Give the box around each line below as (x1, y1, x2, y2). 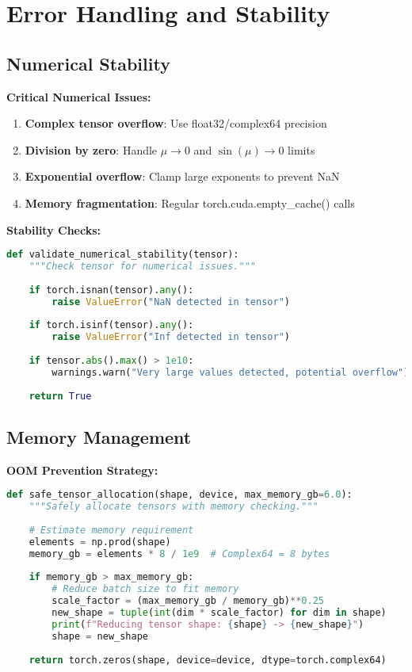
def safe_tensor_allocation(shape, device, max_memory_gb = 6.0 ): (6, 489, 353, 501)
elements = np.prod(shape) (29, 536, 171, 548)
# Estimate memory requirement (29, 524, 194, 536)
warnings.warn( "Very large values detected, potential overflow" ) (51, 366, 410, 378)
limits (288, 141, 315, 158)
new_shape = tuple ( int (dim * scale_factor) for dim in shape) (51, 607, 387, 619)
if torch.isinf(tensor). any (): (29, 319, 194, 331)
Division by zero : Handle (25, 141, 158, 158)
